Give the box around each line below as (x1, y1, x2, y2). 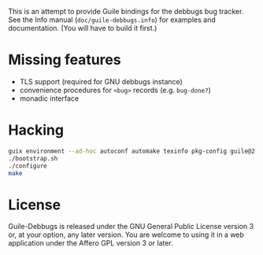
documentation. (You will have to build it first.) (8, 24, 157, 32)
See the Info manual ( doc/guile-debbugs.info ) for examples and (8, 15, 217, 24)
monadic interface (19, 94, 80, 103)
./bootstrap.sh (8, 154, 58, 162)
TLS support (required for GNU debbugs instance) (19, 76, 183, 86)
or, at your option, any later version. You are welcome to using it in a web (8, 230, 244, 239)
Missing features (8, 51, 121, 69)
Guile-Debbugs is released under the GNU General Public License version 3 (8, 222, 254, 231)
